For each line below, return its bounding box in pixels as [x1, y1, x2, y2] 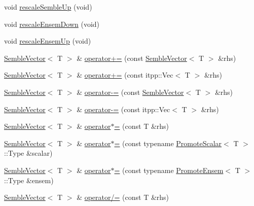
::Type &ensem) [4, 175, 54, 185]
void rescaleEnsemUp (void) [4, 36, 91, 46]
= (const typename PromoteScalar [114, 138, 222, 148]
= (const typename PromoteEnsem [114, 164, 224, 175]
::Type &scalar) [4, 148, 53, 158]
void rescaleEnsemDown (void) [4, 18, 100, 29]
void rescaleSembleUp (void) [4, 2, 92, 12]
